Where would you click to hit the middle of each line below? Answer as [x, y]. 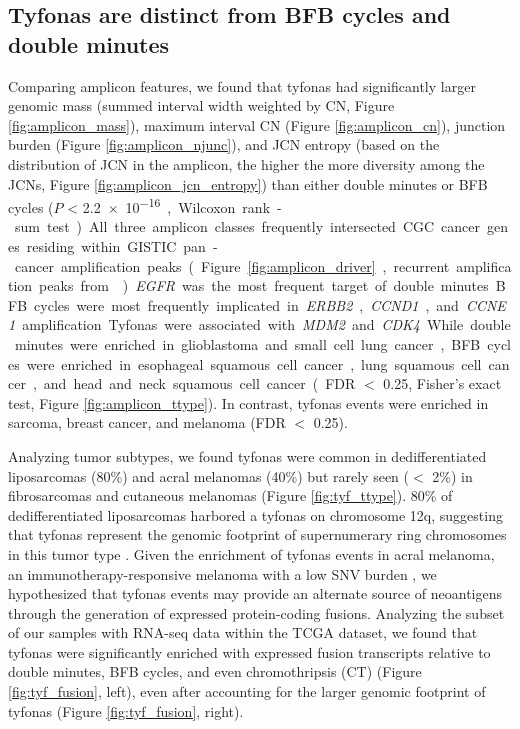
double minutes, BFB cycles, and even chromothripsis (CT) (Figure [215, 671]
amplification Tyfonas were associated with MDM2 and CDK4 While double [266, 324]
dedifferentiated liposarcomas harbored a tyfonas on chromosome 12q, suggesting [255, 514]
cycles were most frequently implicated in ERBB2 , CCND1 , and [246, 304]
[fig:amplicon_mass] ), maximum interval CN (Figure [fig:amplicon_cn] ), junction [257, 124]
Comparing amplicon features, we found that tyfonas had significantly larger [242, 85]
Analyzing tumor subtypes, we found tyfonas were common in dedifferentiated [247, 455]
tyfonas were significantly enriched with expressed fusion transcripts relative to [249, 651]
